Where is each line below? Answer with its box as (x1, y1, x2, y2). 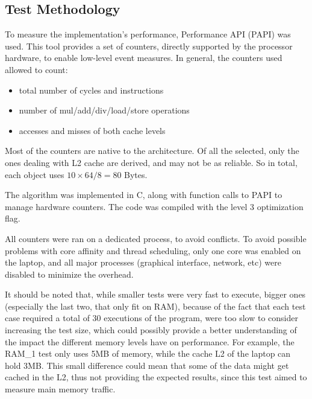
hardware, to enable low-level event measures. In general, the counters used (5, 51, 282, 64)
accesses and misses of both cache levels (19, 124, 166, 136)
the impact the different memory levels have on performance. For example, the (5, 335, 295, 348)
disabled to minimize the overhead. (5, 267, 134, 280)
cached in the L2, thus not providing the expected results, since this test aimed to (5, 371, 307, 383)
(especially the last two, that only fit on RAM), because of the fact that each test (5, 299, 306, 312)
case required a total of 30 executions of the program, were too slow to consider (5, 311, 298, 324)
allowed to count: (5, 63, 68, 75)
